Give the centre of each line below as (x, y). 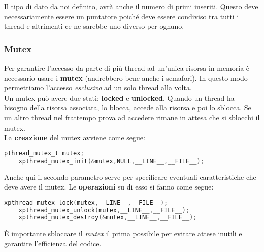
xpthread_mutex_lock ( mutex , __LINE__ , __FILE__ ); (86, 202)
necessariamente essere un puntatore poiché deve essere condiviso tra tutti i (122, 16)
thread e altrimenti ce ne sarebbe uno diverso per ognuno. (94, 26)
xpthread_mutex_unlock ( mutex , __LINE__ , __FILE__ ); (104, 210)
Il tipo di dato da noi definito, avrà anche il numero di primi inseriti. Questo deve (131, 6)
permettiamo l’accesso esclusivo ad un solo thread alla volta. (98, 88)
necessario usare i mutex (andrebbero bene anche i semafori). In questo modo (126, 77)
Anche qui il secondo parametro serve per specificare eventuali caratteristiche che (130, 177)
